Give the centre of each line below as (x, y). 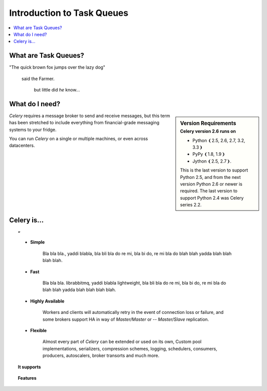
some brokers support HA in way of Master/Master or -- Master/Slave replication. (126, 319)
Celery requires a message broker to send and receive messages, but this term (89, 116)
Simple (38, 242)
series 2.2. (191, 205)
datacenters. (22, 145)
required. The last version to (209, 191)
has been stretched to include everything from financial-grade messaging (84, 123)
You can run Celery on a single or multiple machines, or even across (79, 139)
